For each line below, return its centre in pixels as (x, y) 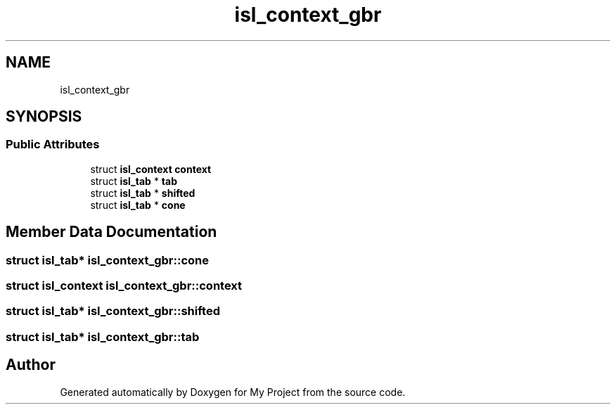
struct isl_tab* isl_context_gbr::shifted (113, 311)
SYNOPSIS (44, 117)
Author (31, 365)
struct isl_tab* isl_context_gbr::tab (103, 337)
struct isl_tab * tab (134, 181)
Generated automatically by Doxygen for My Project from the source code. (233, 392)
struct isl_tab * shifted (143, 193)
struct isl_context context (151, 169)
